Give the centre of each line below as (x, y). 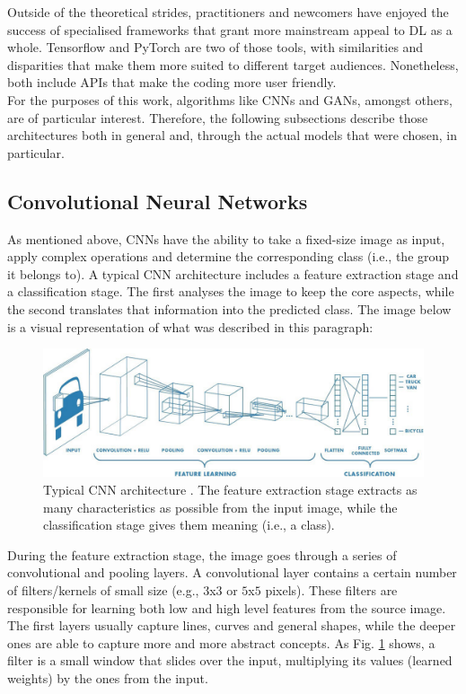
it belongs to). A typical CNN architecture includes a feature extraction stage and (233, 273)
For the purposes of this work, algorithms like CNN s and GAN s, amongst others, (230, 99)
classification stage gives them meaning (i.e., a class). (189, 525)
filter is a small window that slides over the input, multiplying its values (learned (230, 660)
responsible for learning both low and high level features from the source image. (227, 607)
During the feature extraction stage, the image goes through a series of (202, 554)
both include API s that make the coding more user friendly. (172, 82)
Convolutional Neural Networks (158, 201)
